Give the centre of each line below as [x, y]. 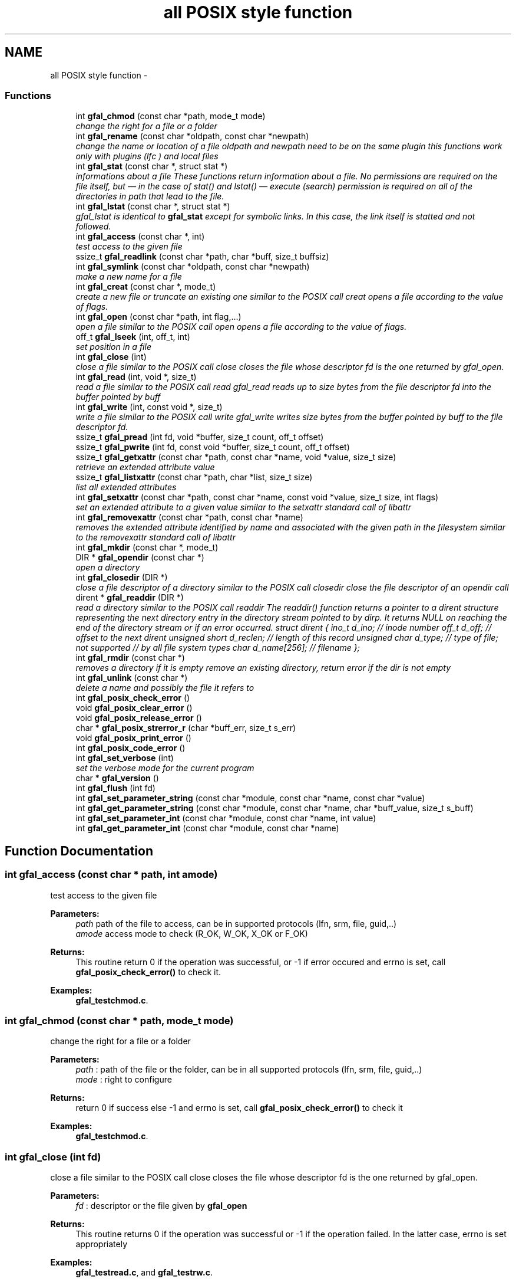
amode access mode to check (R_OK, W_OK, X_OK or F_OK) [192, 933]
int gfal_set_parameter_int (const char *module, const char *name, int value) [226, 818]
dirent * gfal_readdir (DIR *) [130, 598]
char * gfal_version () [117, 778]
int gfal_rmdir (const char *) [130, 658]
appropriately [101, 1244]
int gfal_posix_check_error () [133, 698]
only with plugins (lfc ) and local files [147, 156]
